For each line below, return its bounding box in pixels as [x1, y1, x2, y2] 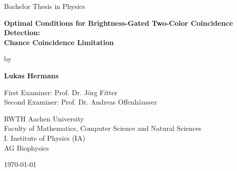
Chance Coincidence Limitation [4, 37, 114, 47]
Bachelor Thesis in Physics [4, 1, 85, 11]
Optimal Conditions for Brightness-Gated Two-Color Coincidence [4, 17, 233, 28]
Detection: [4, 27, 40, 38]
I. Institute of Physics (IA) [4, 132, 85, 143]
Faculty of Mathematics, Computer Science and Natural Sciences [4, 123, 202, 133]
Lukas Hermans [4, 70, 59, 80]
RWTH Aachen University [4, 113, 84, 123]
